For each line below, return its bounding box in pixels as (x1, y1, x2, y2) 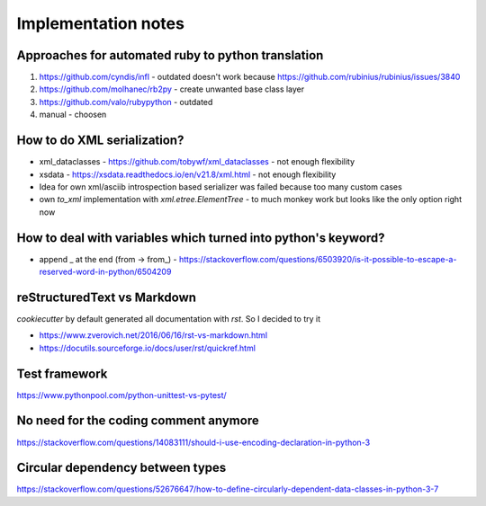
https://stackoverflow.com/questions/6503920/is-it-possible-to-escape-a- (178, 253, 457, 264)
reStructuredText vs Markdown (16, 289, 197, 305)
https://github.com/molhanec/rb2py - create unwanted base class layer (39, 84, 305, 94)
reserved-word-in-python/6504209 (39, 266, 172, 277)
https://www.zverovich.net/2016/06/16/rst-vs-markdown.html (39, 330, 268, 341)
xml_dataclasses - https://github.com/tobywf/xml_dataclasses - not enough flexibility (39, 156, 355, 167)
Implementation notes (16, 13, 184, 33)
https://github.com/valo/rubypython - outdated (39, 96, 213, 107)
